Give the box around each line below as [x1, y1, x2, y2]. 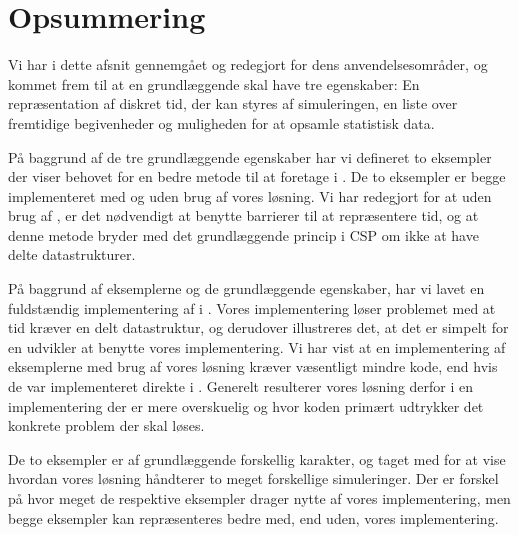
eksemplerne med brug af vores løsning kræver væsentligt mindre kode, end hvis [8, 356, 498, 377]
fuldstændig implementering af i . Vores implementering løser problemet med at [8, 297, 496, 318]
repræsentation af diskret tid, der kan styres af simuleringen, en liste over [8, 93, 458, 114]
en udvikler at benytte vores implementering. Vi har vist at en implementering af [8, 336, 506, 357]
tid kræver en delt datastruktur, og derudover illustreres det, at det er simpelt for [8, 317, 509, 338]
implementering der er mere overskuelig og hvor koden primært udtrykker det [8, 395, 484, 416]
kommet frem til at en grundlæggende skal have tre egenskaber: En [8, 73, 420, 94]
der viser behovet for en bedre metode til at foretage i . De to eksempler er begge [8, 166, 506, 187]
